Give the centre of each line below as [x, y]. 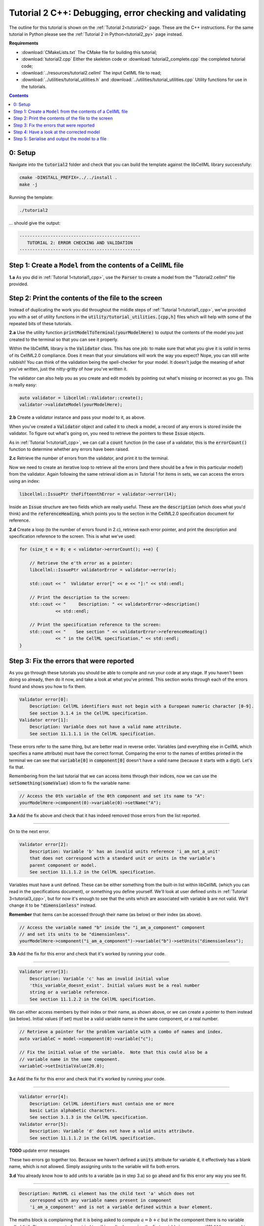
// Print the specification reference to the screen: [95, 625]
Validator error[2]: [44, 844]
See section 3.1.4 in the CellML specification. [89, 713]
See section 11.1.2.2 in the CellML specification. [93, 999]
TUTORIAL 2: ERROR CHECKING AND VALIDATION [80, 243]
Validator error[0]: [44, 699]
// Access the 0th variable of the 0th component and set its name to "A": [112, 796]
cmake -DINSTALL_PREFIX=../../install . [68, 178]
